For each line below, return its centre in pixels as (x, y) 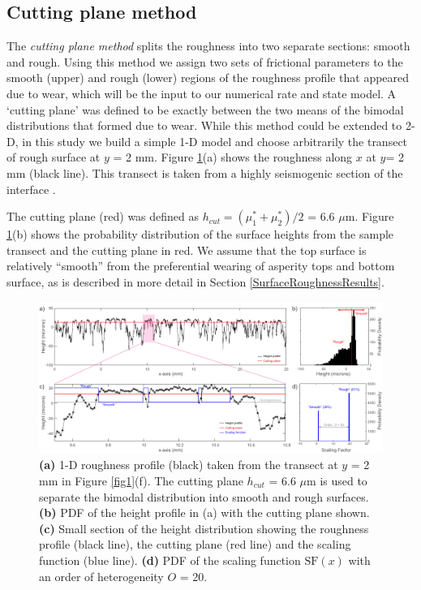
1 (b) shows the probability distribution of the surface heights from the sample (200, 234)
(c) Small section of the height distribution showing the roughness (204, 528)
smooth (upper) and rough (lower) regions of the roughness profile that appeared (208, 78)
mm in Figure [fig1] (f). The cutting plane (141, 480)
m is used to (337, 480)
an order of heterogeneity (101, 576)
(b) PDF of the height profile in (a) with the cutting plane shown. (204, 512)
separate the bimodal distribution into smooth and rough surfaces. (204, 496)
